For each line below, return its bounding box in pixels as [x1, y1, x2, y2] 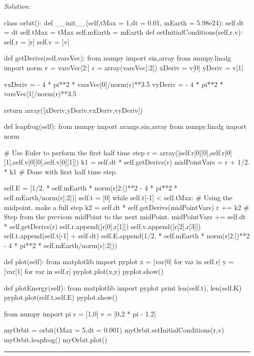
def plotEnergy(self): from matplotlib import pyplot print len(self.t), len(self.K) [4, 282, 242, 293]
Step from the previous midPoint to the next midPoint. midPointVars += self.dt [4, 211, 246, 222]
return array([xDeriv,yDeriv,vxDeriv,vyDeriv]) [4, 105, 143, 115]
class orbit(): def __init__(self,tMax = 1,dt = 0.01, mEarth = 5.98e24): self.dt [4, 17, 244, 27]
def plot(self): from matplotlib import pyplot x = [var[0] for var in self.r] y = [4, 256, 234, 267]
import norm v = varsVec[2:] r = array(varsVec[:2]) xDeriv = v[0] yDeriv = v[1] [4, 62, 244, 72]
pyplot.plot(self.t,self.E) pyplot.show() [4, 292, 118, 302]
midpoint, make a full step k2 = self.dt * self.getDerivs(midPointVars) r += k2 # [4, 202, 250, 212]
